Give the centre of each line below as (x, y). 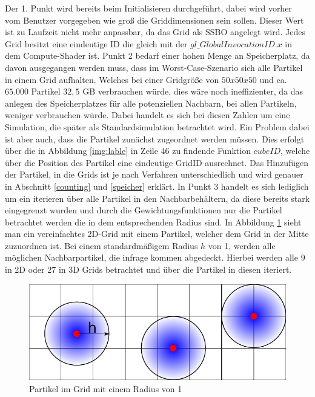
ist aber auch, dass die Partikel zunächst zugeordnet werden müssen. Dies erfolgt (155, 138)
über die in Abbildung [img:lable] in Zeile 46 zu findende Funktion (128, 151)
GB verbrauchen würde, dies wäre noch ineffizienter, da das (193, 91)
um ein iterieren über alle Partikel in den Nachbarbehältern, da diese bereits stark (157, 198)
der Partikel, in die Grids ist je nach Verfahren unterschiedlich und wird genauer (154, 174)
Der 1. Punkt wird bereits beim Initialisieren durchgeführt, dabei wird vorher (148, 8)
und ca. (273, 79)
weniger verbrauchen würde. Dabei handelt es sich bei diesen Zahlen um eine (148, 115)
